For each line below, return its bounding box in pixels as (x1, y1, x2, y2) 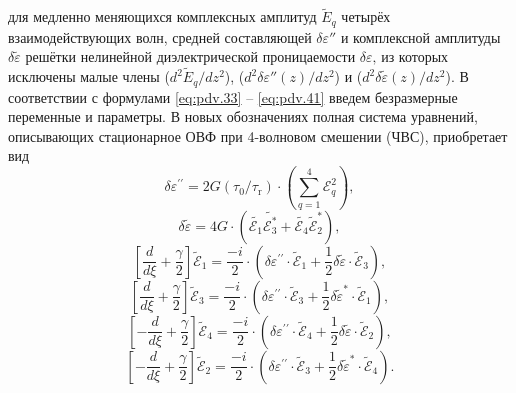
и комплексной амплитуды (340, 26, 501, 47)
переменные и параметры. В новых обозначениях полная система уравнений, (8, 106, 478, 127)
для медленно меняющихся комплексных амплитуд (8, 6, 317, 27)
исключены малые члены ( (8, 66, 170, 87)
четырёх (341, 6, 391, 27)
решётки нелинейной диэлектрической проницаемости (25, 46, 356, 67)
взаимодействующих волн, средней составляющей (8, 26, 312, 47)
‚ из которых (372, 46, 449, 67)
